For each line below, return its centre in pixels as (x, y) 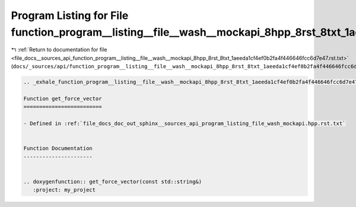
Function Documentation (58, 149)
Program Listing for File (70, 15)
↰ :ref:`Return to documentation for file (59, 50)
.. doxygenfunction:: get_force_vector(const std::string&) (113, 181)
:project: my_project (64, 190)
